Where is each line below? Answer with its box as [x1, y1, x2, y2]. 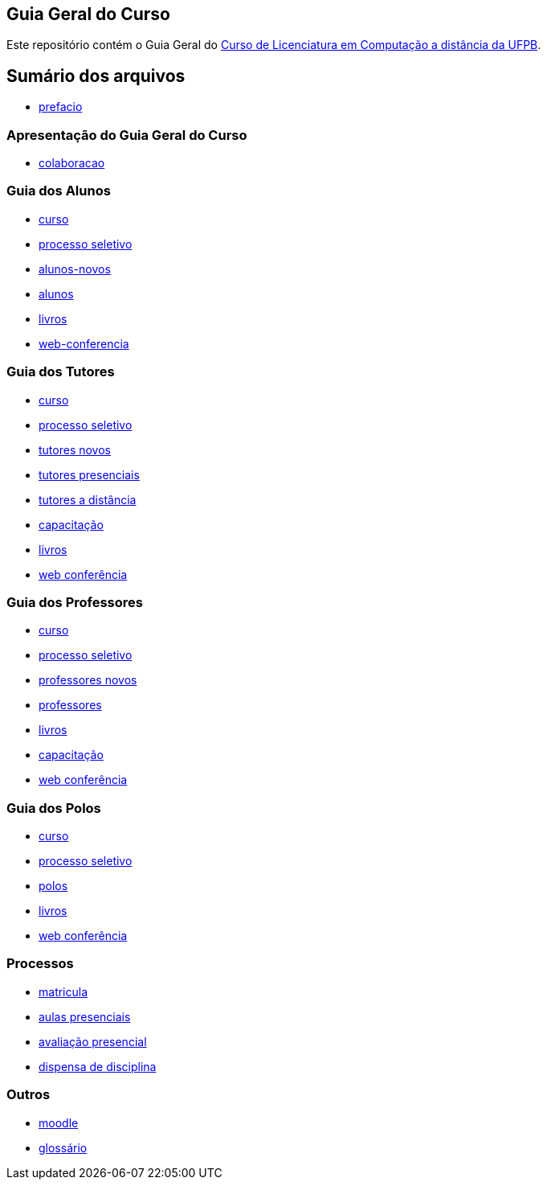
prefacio [39, 100, 83, 114]
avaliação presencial [39, 1034, 147, 1049]
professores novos [39, 673, 137, 687]
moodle [39, 1115, 79, 1130]
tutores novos [39, 442, 111, 457]
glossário [39, 1140, 88, 1155]
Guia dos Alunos [6, 183, 111, 199]
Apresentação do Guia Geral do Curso [6, 126, 247, 143]
